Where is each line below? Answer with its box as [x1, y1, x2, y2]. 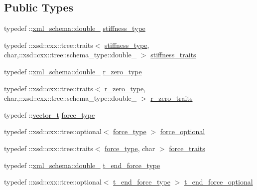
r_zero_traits [150, 93, 193, 103]
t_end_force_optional [184, 177, 253, 187]
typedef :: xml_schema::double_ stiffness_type [4, 23, 145, 33]
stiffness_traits [150, 49, 196, 60]
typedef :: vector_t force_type [4, 109, 95, 120]
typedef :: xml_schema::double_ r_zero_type [4, 66, 142, 76]
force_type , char [105, 143, 155, 153]
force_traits [169, 143, 205, 153]
